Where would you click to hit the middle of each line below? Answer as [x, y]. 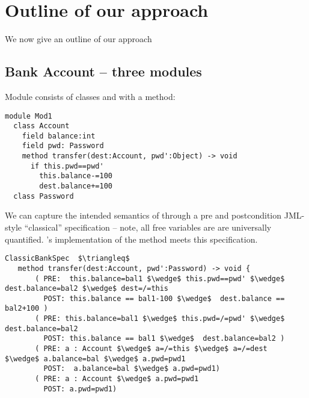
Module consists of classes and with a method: [90, 96]
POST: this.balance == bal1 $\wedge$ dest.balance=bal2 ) [164, 339]
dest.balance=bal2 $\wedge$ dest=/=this [87, 289]
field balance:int [59, 136]
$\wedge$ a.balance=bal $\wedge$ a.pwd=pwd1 [95, 359]
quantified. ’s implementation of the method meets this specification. [131, 239]
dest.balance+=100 [76, 186]
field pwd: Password [63, 146]
